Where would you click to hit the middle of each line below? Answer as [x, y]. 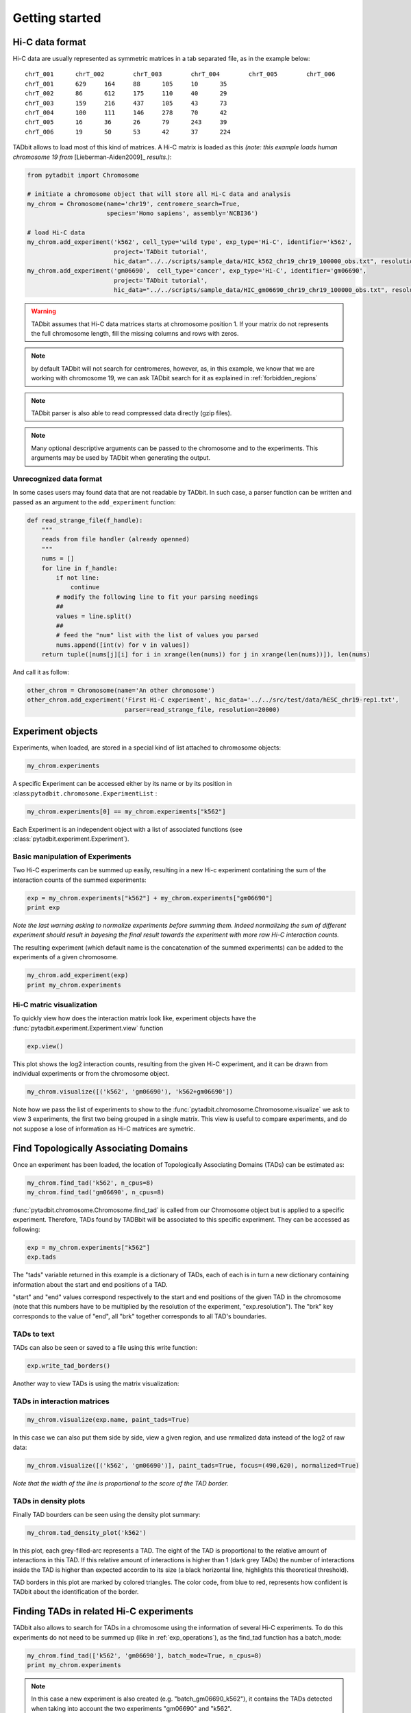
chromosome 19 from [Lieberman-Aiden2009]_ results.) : [92, 157]
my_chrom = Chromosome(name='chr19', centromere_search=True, [134, 204]
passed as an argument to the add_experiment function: [94, 502]
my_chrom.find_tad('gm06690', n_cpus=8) [96, 1193]
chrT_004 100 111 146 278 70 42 [126, 113]
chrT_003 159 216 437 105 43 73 [126, 103]
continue [85, 587]
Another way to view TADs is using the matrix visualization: [96, 1383]
